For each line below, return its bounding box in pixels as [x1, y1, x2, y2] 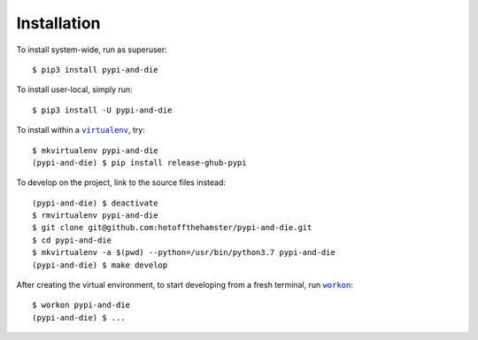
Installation [16, 13, 101, 33]
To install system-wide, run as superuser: [16, 44, 167, 55]
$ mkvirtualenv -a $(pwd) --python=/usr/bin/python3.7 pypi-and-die [32, 248, 335, 258]
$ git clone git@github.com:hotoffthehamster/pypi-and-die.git [32, 222, 312, 233]
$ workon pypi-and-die [32, 300, 131, 310]
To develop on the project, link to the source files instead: [16, 177, 226, 188]
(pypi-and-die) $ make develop [32, 259, 168, 270]
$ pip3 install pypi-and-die [32, 65, 158, 74]
